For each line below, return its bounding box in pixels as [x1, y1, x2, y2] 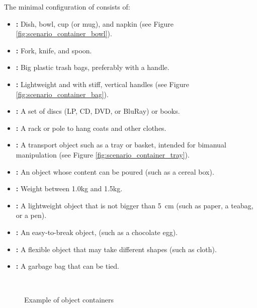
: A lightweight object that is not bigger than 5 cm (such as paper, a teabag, [16, 200, 253, 210]
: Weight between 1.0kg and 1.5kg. [16, 183, 123, 194]
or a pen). [16, 210, 47, 220]
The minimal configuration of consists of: [4, 2, 130, 12]
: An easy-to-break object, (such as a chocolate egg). [16, 226, 178, 237]
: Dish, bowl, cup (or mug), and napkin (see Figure [16, 18, 174, 29]
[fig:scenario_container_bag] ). [16, 89, 109, 99]
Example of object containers [24, 294, 114, 305]
